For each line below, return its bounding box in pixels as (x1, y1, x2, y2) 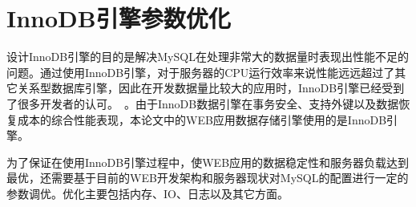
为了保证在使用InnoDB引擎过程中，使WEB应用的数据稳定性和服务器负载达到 (6, 153, 410, 170)
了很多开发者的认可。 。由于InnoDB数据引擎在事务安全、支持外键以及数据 (6, 95, 399, 112)
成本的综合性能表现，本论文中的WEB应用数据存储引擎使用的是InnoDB (17, 111, 387, 128)
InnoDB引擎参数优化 (6, 2, 231, 34)
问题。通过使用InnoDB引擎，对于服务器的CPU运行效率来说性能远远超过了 (6, 63, 395, 80)
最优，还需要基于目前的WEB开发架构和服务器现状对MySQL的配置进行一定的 (6, 169, 409, 186)
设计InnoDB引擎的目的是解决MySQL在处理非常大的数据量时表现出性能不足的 (6, 48, 409, 65)
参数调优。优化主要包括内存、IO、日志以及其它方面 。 (6, 185, 289, 201)
